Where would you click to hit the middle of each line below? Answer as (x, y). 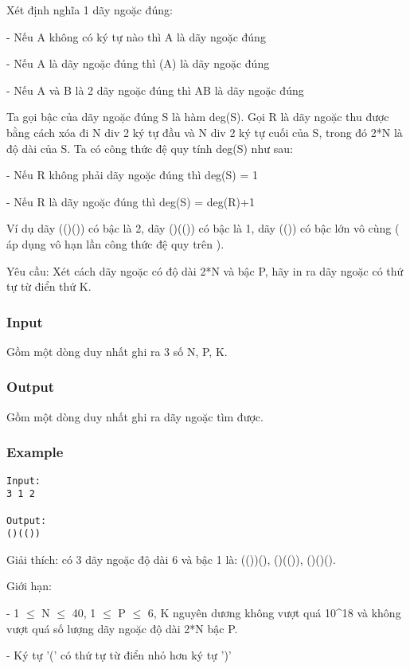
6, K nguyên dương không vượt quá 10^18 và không (274, 613)
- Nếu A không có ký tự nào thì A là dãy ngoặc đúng (136, 36)
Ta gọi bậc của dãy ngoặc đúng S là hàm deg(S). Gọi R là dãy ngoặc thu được (198, 117)
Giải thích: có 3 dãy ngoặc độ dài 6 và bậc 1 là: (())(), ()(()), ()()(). (171, 559)
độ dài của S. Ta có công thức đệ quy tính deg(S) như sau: (150, 148)
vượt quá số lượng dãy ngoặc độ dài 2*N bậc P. (122, 628)
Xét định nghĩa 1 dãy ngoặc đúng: (90, 10)
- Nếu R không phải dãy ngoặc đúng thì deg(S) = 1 (132, 175)
